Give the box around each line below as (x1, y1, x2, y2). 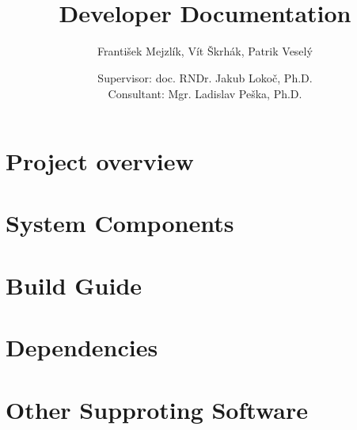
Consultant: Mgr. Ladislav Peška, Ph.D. (108, 85, 302, 101)
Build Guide (6, 268, 142, 301)
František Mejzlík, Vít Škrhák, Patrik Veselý (97, 43, 313, 59)
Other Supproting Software (6, 393, 308, 425)
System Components (6, 207, 234, 239)
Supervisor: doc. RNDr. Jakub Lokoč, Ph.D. (97, 69, 313, 86)
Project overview (6, 145, 194, 177)
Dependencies (6, 331, 158, 363)
